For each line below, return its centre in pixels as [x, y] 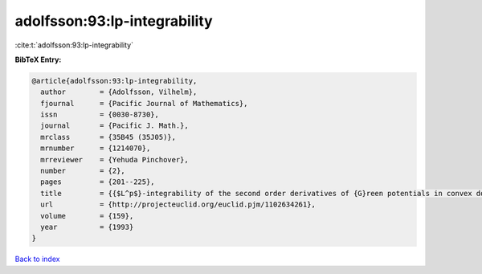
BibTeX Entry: [38, 59]
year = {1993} [87, 227]
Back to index [37, 259]
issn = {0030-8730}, [100, 115]
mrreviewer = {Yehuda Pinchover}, [114, 159]
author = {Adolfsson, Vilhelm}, [119, 92]
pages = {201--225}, [98, 182]
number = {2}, [83, 171]
